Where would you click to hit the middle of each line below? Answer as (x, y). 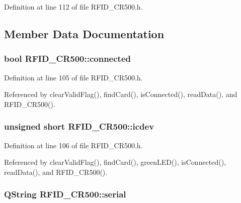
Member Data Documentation (84, 33)
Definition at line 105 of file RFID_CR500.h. (73, 77)
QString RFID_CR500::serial (65, 194)
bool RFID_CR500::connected (67, 59)
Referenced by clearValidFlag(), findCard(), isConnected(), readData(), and (121, 94)
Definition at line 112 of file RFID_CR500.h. (73, 7)
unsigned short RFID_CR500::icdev (79, 126)
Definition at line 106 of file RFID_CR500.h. (73, 145)
